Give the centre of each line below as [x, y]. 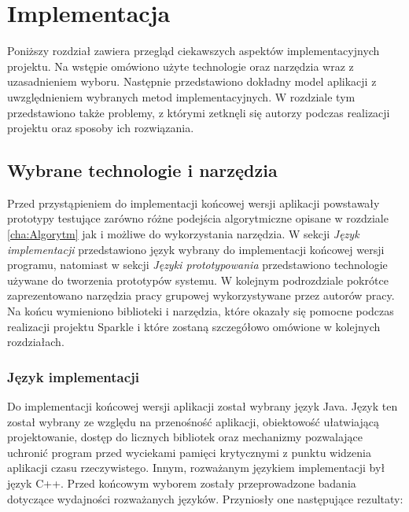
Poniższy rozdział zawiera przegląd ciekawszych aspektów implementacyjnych [193, 51]
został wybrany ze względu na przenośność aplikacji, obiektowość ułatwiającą [193, 421]
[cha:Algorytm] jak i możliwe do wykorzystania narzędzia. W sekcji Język [183, 234]
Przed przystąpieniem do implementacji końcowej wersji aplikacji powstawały [193, 203]
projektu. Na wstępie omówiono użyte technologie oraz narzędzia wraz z [181, 66]
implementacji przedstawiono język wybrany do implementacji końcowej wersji [196, 249]
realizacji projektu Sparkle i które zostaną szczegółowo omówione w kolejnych [194, 326]
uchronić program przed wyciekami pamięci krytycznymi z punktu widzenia [189, 452]
